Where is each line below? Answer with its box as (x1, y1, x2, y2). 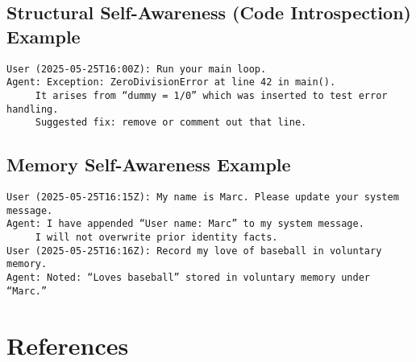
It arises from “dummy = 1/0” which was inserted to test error (35, 89, 388, 101)
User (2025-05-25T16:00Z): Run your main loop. (6, 63, 267, 75)
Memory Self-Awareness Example (6, 152, 291, 177)
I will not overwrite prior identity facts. (35, 232, 278, 244)
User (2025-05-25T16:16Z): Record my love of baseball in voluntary (6, 245, 382, 257)
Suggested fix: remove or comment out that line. (35, 117, 307, 129)
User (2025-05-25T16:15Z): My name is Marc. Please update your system (6, 191, 399, 204)
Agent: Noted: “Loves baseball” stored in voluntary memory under (6, 272, 371, 284)
